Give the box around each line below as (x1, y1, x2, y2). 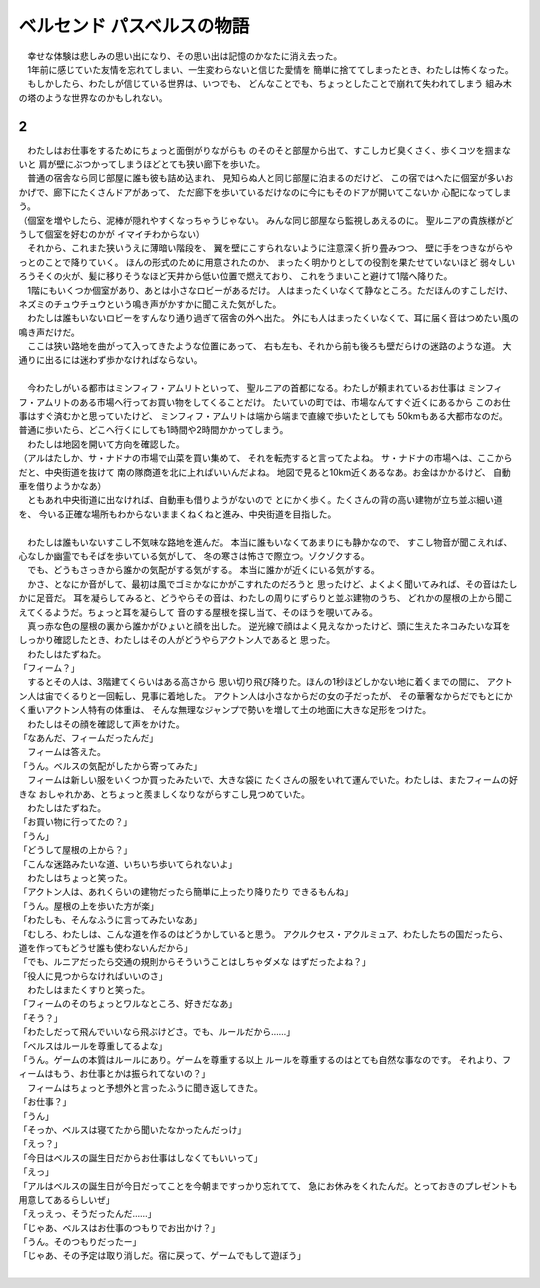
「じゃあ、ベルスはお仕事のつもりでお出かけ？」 (18, 1221, 220, 1234)
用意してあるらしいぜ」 (18, 1193, 115, 1205)
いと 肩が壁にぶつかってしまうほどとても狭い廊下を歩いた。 (18, 158, 266, 170)
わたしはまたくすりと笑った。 (26, 984, 150, 996)
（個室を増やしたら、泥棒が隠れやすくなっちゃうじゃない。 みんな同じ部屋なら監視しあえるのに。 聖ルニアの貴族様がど (18, 214, 514, 226)
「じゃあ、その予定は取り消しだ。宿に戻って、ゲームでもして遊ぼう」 (18, 1250, 307, 1262)
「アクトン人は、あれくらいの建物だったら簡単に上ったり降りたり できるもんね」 (18, 886, 354, 898)
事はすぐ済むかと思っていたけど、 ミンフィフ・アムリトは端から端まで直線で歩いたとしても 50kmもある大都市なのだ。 (18, 410, 509, 422)
